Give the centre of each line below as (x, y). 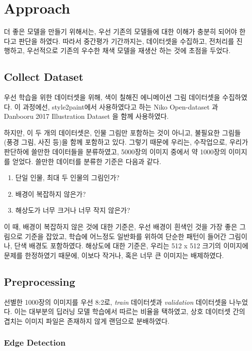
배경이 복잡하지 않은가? (50, 194)
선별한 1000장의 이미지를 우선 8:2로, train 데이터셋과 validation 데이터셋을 (116, 302)
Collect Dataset (44, 77)
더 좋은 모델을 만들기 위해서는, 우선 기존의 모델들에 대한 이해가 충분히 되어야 (121, 31)
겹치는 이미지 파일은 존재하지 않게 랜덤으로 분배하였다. (87, 321)
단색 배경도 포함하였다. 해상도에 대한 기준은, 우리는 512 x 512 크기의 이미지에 (131, 246)
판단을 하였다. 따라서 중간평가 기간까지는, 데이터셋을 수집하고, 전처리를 (126, 41)
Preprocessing (40, 281)
